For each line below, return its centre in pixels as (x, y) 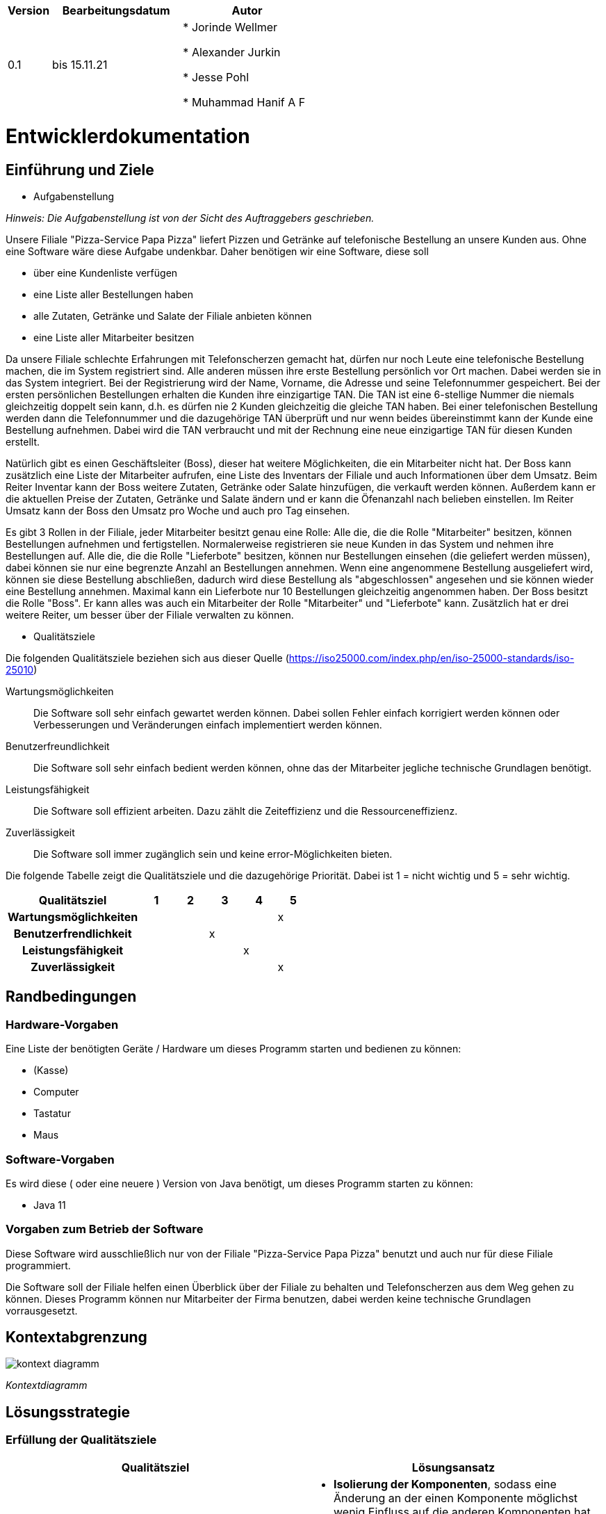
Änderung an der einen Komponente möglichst (456, 1498)
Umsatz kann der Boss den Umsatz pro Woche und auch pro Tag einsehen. (178, 510)
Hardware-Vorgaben (62, 1024)
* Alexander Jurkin (232, 52)
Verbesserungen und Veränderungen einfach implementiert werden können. (208, 724)
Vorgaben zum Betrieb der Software (105, 1229)
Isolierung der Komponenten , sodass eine (445, 1484)
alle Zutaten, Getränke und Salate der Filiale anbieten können (173, 316)
